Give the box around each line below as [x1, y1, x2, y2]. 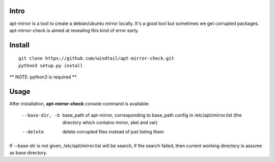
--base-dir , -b [22, 113, 61, 118]
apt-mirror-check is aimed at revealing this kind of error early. [9, 27, 140, 33]
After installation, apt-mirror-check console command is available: [9, 101, 150, 106]
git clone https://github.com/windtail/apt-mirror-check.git [18, 56, 174, 61]
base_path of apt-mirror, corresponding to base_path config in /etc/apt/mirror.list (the [62, 112, 242, 118]
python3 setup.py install [18, 63, 84, 68]
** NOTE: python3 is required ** [9, 74, 77, 80]
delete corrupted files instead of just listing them [62, 129, 164, 135]
